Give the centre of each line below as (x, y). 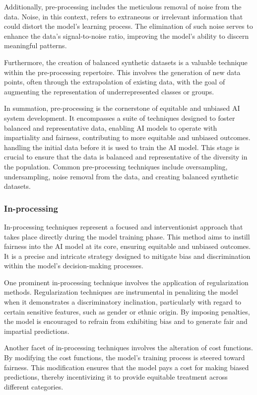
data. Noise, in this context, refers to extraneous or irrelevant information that (124, 16)
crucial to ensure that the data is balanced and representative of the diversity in (126, 157)
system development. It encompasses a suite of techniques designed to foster (120, 118)
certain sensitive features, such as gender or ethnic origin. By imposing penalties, (127, 311)
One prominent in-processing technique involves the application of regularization (126, 282)
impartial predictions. (37, 331)
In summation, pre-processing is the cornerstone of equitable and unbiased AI (122, 108)
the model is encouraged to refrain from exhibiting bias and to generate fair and (126, 321)
